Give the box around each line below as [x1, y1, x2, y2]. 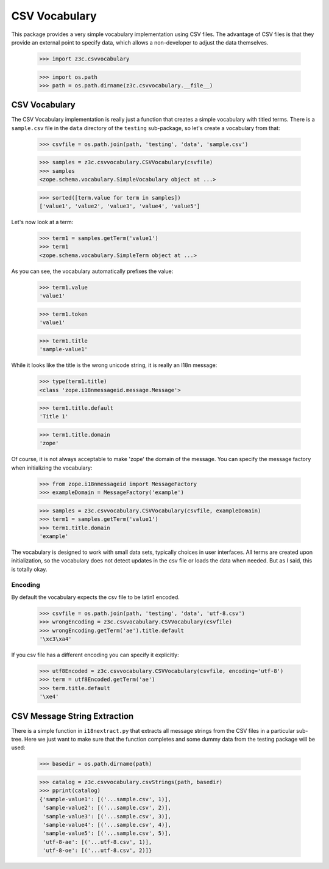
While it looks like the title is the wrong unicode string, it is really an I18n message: [11, 362, 218, 369]
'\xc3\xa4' [39, 636, 72, 642]
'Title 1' [39, 413, 69, 420]
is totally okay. [11, 565, 48, 573]
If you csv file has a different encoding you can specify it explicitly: [11, 651, 179, 658]
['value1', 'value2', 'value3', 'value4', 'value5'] [39, 203, 200, 210]
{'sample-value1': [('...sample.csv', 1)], [39, 796, 172, 802]
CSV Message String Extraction [11, 711, 134, 721]
